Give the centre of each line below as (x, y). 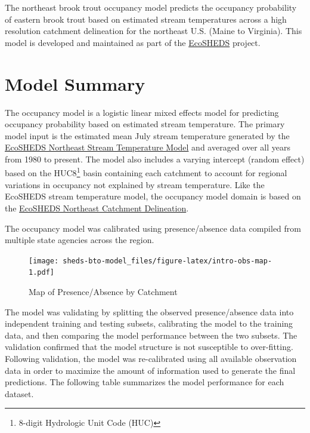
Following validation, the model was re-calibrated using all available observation (151, 358)
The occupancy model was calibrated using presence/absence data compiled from (153, 228)
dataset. (19, 393)
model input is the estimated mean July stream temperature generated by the (147, 135)
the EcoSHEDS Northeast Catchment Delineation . (97, 208)
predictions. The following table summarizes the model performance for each (145, 382)
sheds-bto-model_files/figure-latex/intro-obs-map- (168, 261)
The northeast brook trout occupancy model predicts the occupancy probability (151, 7)
